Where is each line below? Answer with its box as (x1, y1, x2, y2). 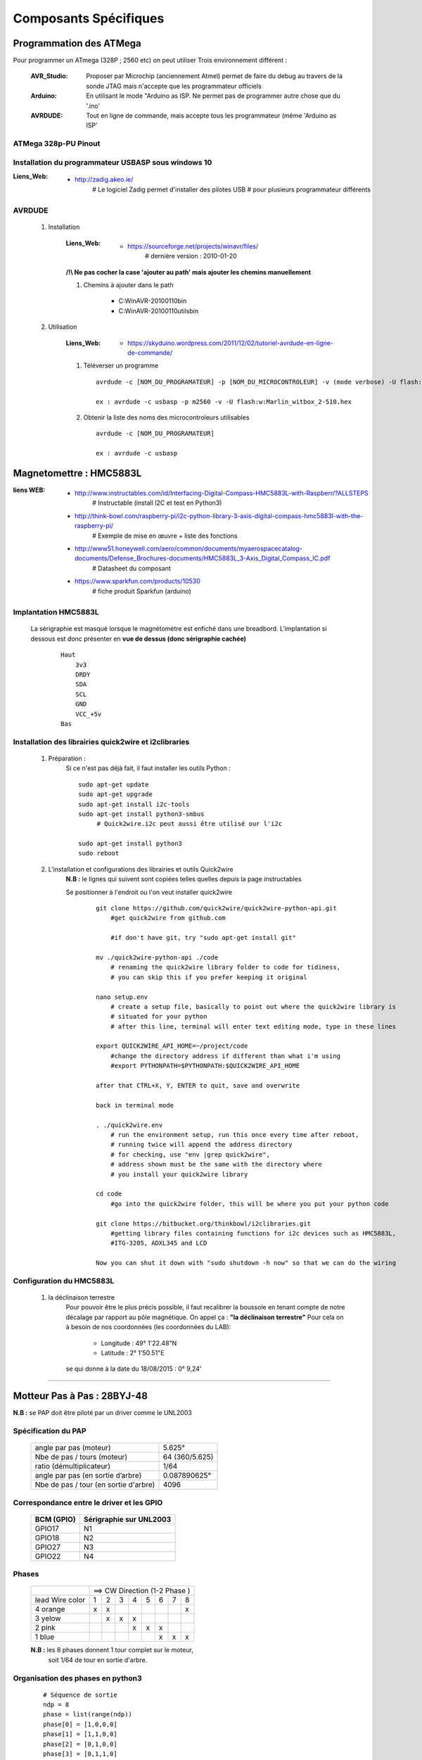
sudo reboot (78, 849, 120, 857)
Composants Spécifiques (13, 11, 165, 26)
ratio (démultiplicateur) (34, 1462, 110, 1471)
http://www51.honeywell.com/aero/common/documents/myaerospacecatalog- (75, 544, 302, 553)
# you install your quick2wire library (110, 1170, 248, 1178)
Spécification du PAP (13, 1426, 87, 1436)
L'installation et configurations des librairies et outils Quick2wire (48, 865, 234, 873)
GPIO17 (34, 1523, 59, 1533)
